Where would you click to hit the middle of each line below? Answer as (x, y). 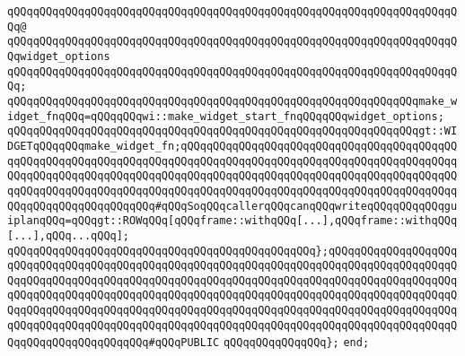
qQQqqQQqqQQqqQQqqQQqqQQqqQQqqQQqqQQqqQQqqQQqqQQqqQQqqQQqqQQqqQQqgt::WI (232, 131)
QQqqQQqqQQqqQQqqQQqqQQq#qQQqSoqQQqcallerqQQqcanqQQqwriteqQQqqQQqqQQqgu (232, 206)
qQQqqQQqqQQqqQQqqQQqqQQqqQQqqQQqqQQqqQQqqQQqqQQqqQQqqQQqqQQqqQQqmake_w (232, 101)
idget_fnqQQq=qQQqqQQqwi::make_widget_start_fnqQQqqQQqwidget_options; (226, 116)
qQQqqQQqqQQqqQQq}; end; (296, 343)
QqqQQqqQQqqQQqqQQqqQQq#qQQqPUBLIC (114, 343)
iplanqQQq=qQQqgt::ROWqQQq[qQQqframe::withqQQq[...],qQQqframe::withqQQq (232, 221)
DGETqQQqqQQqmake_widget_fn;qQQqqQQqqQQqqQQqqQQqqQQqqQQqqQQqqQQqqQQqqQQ (232, 146)
